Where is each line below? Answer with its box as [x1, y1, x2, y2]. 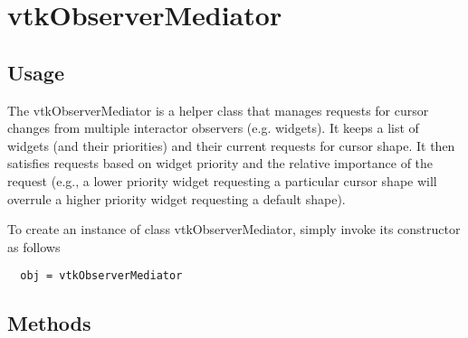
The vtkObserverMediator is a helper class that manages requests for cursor [7, 100, 429, 119]
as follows [7, 237, 61, 256]
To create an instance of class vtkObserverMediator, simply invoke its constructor [7, 220, 461, 239]
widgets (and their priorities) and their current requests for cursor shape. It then [7, 136, 455, 155]
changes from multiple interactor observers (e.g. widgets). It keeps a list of [7, 118, 419, 137]
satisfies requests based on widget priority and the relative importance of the [7, 154, 434, 173]
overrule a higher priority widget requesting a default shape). [7, 189, 346, 208]
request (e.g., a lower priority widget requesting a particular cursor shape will [7, 171, 437, 190]
